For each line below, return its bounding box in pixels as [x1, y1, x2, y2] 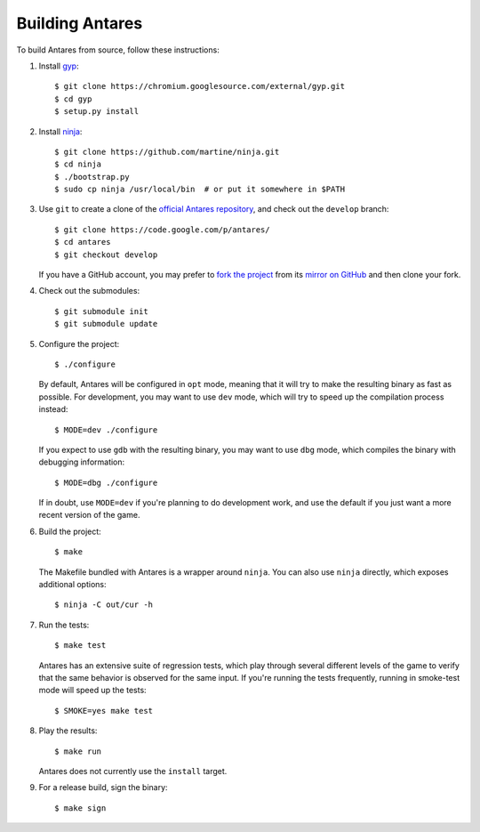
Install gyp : [38, 61, 79, 71]
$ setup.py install [54, 107, 140, 117]
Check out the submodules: [38, 286, 140, 296]
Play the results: [38, 725, 98, 736]
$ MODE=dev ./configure [54, 424, 158, 435]
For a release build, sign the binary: [38, 782, 168, 793]
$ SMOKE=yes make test [54, 706, 154, 715]
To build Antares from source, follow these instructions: [16, 44, 220, 55]
